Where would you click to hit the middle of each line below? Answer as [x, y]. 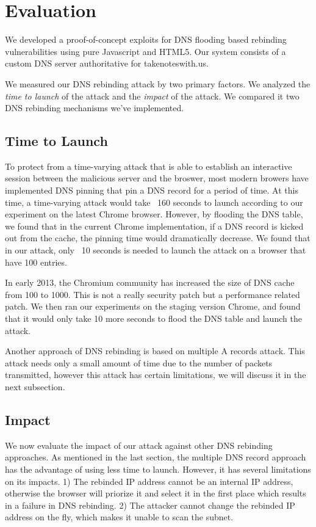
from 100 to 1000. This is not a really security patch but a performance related [153, 294]
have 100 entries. [36, 262]
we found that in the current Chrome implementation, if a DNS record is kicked [154, 226]
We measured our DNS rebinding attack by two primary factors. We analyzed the [158, 83]
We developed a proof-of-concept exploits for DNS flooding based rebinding [146, 39]
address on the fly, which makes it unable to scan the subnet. [119, 517]
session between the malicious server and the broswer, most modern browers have [157, 178]
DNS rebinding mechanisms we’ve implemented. [95, 108]
